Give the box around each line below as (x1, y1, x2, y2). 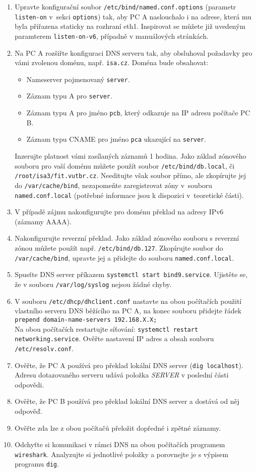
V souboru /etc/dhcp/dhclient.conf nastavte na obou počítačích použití (14, 295, 242, 306)
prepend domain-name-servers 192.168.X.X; (14, 316, 157, 323)
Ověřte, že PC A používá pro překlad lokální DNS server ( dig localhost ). (14, 360, 244, 370)
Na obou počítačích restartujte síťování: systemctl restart (14, 323, 198, 334)
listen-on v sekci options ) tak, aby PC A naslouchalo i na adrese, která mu (14, 11, 252, 21)
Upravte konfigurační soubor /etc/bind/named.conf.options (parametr (14, 1, 236, 11)
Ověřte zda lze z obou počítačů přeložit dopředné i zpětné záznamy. (14, 422, 221, 433)
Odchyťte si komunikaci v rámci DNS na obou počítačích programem (14, 439, 225, 450)
